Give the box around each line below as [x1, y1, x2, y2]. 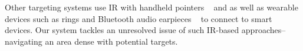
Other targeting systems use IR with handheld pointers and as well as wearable [5, 1, 298, 13]
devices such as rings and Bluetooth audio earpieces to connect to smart [5, 12, 272, 24]
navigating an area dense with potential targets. [5, 35, 178, 47]
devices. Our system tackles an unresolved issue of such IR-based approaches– [5, 24, 286, 36]
